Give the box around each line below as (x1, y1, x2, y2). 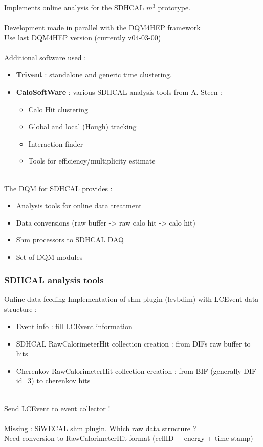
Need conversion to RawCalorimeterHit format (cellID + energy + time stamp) (4, 433, 253, 443)
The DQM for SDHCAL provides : (4, 182, 113, 193)
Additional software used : (4, 52, 86, 63)
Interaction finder (28, 138, 83, 149)
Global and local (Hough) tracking (28, 121, 137, 132)
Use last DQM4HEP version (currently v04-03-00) (4, 32, 161, 43)
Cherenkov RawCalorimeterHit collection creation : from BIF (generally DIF (16, 365, 257, 376)
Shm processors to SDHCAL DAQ (16, 234, 124, 245)
